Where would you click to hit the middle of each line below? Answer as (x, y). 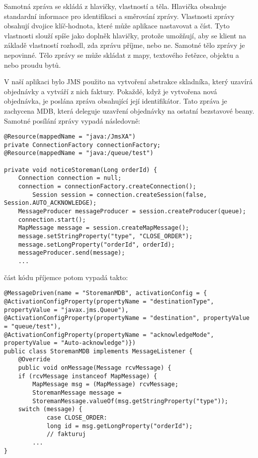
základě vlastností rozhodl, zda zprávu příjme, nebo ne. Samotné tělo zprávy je (125, 45)
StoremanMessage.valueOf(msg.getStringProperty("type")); (130, 401)
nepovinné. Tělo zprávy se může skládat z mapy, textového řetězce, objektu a (122, 55)
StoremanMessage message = (77, 393)
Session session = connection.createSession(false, (120, 195)
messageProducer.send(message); (72, 253)
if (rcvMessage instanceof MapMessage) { (87, 376)
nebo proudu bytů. (33, 65)
